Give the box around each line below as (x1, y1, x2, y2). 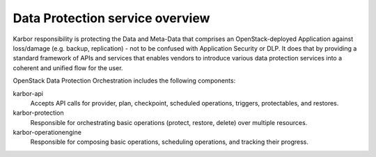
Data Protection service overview (13, 10, 210, 26)
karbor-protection (13, 108, 64, 117)
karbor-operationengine (13, 129, 81, 137)
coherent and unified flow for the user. (13, 63, 123, 72)
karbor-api (13, 89, 43, 97)
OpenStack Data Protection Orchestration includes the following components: (13, 76, 236, 85)
